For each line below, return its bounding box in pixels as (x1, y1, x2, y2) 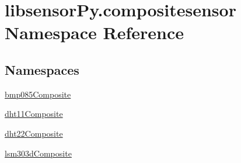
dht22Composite (5, 127, 63, 139)
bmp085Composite (5, 88, 71, 100)
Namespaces (5, 60, 79, 78)
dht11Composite (5, 107, 63, 120)
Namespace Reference (5, 20, 184, 44)
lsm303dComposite (5, 147, 72, 159)
